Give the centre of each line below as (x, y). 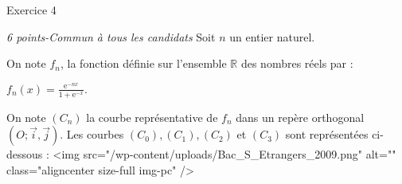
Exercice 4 (31, 10)
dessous (25, 154)
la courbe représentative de (152, 117)
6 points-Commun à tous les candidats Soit (111, 36)
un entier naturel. (272, 36)
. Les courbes (92, 134)
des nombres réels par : (297, 63)
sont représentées (327, 134)
